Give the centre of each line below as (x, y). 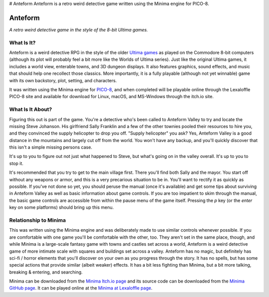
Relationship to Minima (38, 220)
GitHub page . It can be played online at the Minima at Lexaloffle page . (81, 288)
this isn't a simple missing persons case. (51, 148)
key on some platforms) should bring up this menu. (62, 207)
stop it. (16, 163)
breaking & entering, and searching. (46, 272)
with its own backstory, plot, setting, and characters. (63, 80)
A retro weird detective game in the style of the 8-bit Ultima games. (78, 29)
